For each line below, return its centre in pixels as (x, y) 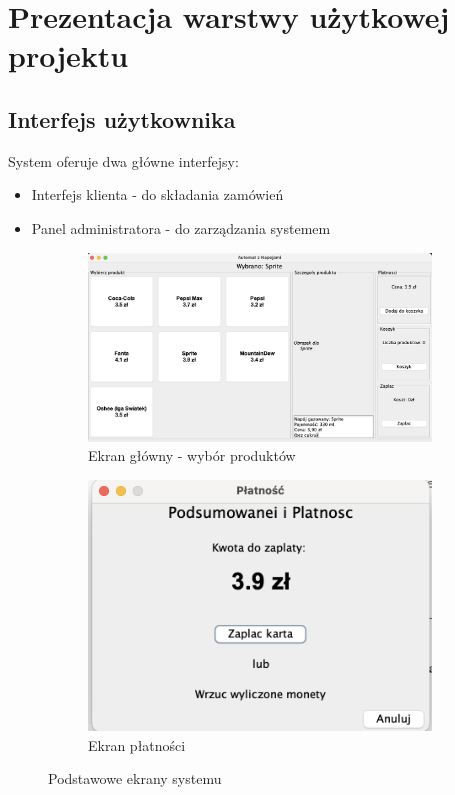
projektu (68, 55)
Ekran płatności (137, 744)
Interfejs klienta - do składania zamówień (157, 194)
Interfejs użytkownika (122, 118)
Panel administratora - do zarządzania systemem (181, 227)
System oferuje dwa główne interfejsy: (123, 160)
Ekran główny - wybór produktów (192, 455)
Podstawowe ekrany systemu (135, 778)
